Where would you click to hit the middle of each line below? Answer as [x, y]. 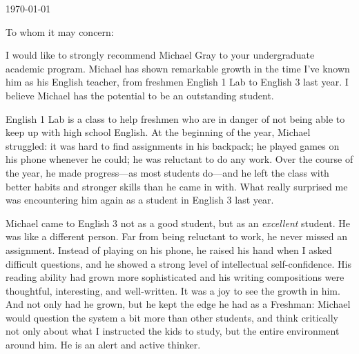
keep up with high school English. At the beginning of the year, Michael [158, 132]
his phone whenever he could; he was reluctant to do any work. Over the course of [179, 159]
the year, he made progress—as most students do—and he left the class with [167, 172]
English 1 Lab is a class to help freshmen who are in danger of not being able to [175, 118]
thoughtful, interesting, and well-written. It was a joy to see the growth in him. [173, 290]
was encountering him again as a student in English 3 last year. [140, 200]
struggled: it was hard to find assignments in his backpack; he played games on [173, 145]
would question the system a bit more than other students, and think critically [172, 317]
